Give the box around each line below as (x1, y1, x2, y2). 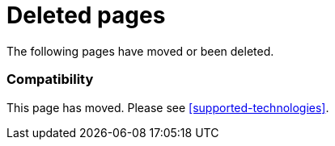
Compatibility (6, 71, 94, 88)
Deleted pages (6, 2, 166, 29)
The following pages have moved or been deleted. (6, 44, 274, 58)
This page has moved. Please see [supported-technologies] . (6, 100, 329, 115)
